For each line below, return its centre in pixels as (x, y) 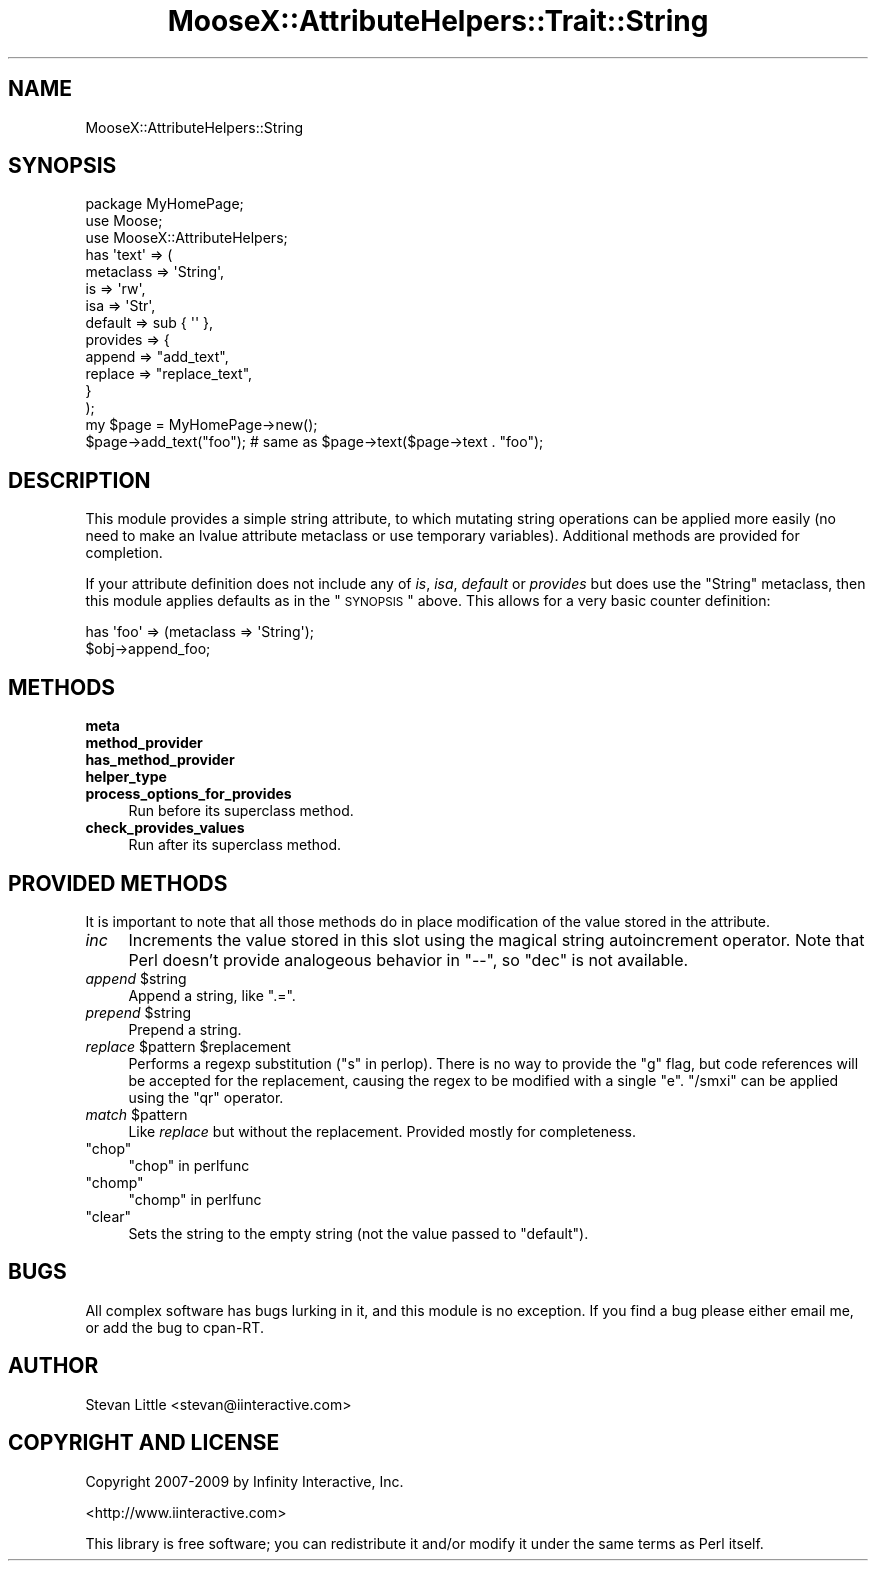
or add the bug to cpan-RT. (174, 1327)
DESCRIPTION (79, 480)
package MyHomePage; (164, 204)
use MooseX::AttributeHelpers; (186, 238)
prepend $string (138, 1012)
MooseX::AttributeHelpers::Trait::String (438, 21)
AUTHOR (53, 1366)
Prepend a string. (185, 1029)
